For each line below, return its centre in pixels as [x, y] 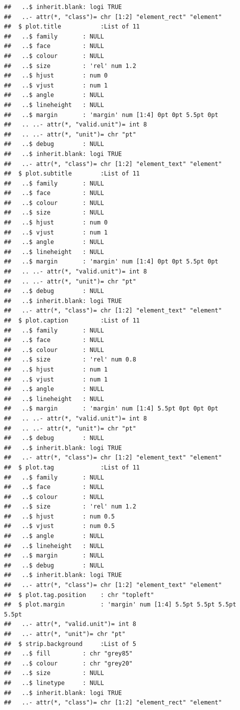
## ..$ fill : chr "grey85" [68, 654]
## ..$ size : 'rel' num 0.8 [70, 360]
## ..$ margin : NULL [54, 556]
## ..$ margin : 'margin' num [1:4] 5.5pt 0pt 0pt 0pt [111, 409]
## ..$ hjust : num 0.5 [59, 516]
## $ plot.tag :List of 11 [72, 467]
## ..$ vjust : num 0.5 [59, 526]
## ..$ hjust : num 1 [56, 369]
